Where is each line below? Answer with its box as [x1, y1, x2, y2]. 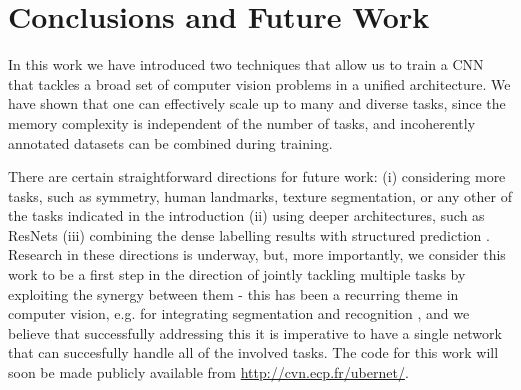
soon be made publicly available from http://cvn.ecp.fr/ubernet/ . [8, 362, 409, 383]
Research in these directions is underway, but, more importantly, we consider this [8, 244, 506, 265]
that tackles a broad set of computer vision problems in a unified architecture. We [8, 73, 511, 94]
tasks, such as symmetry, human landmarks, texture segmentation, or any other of [8, 185, 512, 206]
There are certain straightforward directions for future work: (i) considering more [8, 166, 506, 187]
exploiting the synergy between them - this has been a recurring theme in [8, 283, 459, 304]
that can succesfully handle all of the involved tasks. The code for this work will [8, 342, 499, 363]
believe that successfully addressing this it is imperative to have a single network [8, 322, 502, 343]
